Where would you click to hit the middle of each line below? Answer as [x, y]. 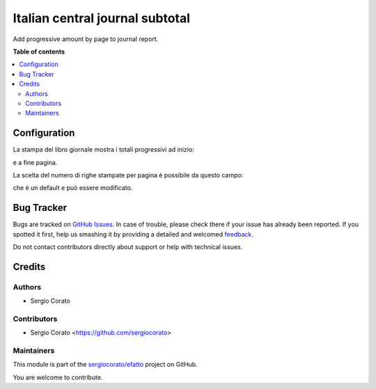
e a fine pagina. [35, 162]
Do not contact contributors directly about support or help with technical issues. [128, 247]
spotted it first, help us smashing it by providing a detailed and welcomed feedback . [133, 234]
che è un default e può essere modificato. [73, 188]
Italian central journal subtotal [102, 18]
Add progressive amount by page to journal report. [86, 39]
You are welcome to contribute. [58, 377]
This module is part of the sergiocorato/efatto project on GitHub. [105, 365]
